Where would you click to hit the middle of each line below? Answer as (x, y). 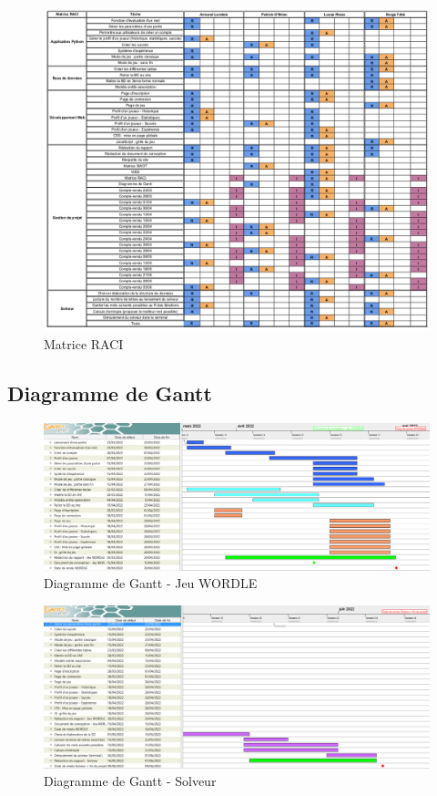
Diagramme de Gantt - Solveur (130, 781)
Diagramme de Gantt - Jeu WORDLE (151, 583)
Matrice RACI (84, 343)
